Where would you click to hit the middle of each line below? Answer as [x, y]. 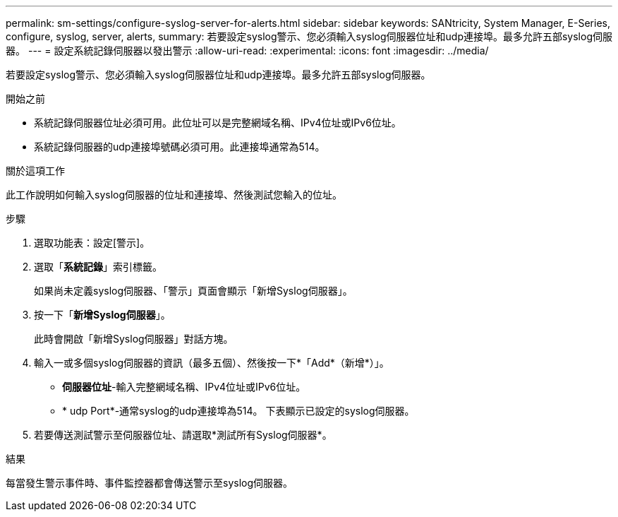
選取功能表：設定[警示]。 [92, 243]
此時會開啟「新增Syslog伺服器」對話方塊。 [134, 339]
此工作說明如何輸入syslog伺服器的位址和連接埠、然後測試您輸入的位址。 [174, 195]
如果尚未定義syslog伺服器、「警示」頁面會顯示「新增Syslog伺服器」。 [193, 291]
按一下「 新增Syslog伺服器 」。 [102, 315]
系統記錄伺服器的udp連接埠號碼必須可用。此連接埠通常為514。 [180, 147]
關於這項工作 [35, 171]
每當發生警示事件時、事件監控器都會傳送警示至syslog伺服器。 [150, 483]
